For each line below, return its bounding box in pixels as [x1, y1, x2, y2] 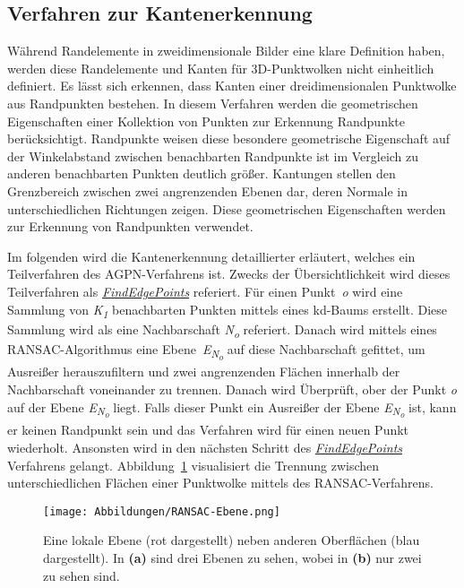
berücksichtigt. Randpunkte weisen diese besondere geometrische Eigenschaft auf [7, 129, 451, 148]
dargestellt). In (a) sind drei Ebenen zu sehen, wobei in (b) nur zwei [43, 549, 422, 567]
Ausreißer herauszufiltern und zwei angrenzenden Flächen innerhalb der [7, 362, 400, 381]
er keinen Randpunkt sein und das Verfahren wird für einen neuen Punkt [7, 420, 409, 439]
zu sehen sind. [43, 566, 120, 584]
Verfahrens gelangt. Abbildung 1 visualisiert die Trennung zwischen [7, 455, 380, 474]
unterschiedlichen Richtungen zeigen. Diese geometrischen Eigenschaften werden [7, 199, 446, 218]
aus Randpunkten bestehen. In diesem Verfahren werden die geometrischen [7, 93, 418, 112]
